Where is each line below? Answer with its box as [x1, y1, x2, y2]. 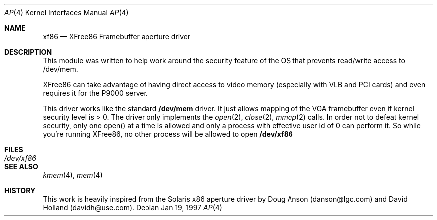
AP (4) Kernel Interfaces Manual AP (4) [4, 8, 129, 17]
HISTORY [4, 186, 36, 195]
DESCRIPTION [4, 48, 52, 56]
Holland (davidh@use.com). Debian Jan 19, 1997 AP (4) [43, 203, 222, 212]
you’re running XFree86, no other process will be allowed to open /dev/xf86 [43, 130, 293, 138]
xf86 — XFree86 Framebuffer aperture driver [43, 32, 191, 41]
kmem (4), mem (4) [43, 171, 103, 179]
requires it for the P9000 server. [43, 89, 148, 97]
